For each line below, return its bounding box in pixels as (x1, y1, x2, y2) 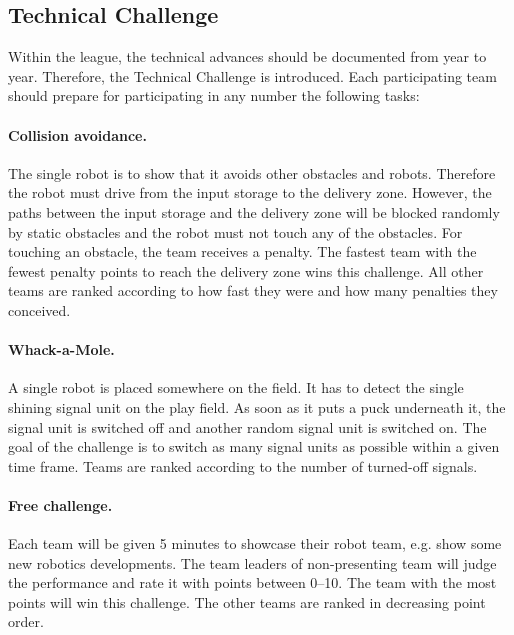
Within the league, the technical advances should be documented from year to (8, 46, 487, 67)
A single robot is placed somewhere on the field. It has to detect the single (8, 377, 464, 398)
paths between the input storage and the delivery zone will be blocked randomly (8, 201, 500, 222)
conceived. (8, 299, 71, 320)
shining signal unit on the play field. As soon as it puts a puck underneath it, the (8, 396, 506, 417)
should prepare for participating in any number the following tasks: (8, 85, 420, 106)
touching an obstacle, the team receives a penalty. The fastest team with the (8, 241, 477, 262)
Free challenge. (8, 494, 113, 515)
